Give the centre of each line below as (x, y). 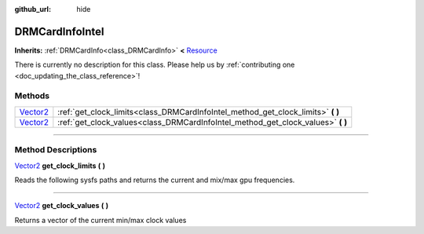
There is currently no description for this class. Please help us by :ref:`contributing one (155, 65)
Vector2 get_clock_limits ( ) (60, 166)
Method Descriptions (56, 150)
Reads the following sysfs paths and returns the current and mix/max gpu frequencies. (155, 180)
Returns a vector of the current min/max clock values (101, 220)
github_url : (33, 9)
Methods (32, 96)
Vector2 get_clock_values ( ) (62, 206)
